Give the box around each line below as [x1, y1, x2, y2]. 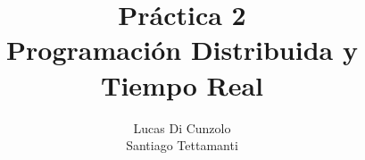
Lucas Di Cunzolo [133, 118, 231, 137]
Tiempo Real [100, 66, 264, 103]
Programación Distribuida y [6, 31, 358, 68]
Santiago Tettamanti [126, 136, 238, 155]
